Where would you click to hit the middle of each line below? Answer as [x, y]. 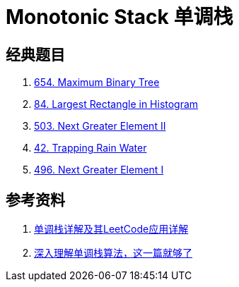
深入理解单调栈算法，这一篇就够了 [113, 253]
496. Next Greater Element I [99, 170]
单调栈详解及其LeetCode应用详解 [111, 229]
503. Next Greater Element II [100, 126]
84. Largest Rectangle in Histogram [116, 104]
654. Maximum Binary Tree [97, 83]
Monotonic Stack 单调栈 [119, 17]
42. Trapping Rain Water [91, 148]
